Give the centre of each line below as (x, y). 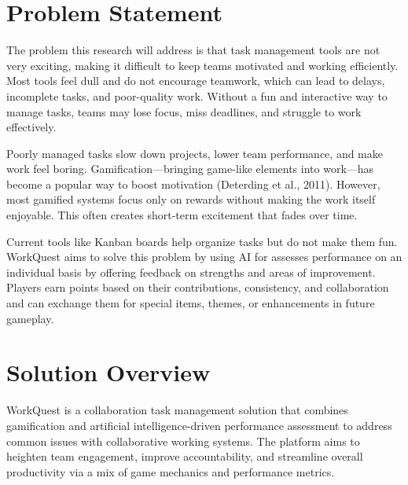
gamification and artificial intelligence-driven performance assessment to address (199, 425)
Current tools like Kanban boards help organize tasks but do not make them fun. (202, 241)
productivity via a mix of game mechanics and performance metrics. (171, 471)
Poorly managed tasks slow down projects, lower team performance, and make (195, 153)
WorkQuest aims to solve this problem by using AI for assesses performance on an (204, 257)
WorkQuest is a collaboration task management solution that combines (177, 410)
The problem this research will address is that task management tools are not (193, 50)
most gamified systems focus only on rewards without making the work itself (191, 199)
